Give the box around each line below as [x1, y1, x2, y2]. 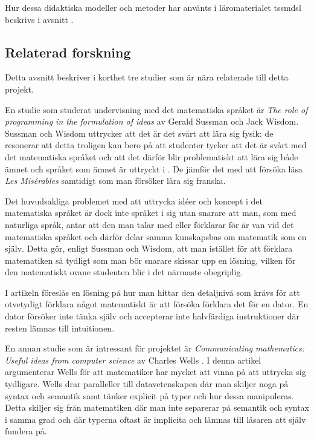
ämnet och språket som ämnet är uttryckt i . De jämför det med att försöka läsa [5, 162, 303, 175]
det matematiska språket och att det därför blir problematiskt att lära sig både [5, 150, 298, 163]
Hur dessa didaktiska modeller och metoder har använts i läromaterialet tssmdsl [5, 1, 301, 13]
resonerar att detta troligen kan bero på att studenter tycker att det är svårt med [5, 139, 307, 151]
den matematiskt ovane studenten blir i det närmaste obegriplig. [5, 266, 243, 278]
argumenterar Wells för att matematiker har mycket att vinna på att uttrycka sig [5, 365, 306, 378]
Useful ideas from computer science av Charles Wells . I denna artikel [5, 353, 261, 366]
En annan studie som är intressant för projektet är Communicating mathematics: [5, 342, 304, 354]
